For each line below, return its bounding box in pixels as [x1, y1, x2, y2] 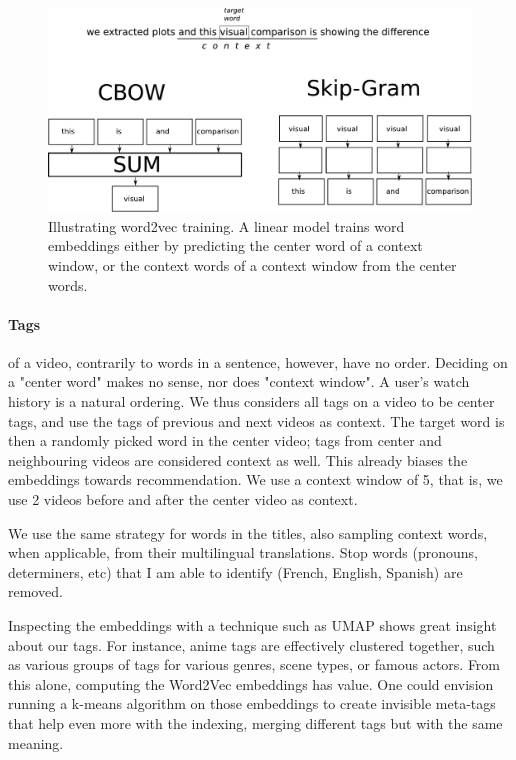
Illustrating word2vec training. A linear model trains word [48, 215, 405, 236]
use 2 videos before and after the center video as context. [8, 489, 358, 510]
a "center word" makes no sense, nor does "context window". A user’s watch [8, 371, 470, 392]
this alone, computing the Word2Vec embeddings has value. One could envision [8, 673, 494, 694]
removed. [8, 581, 63, 602]
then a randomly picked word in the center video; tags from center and [8, 430, 442, 451]
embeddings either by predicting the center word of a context [48, 235, 423, 256]
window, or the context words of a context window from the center [48, 254, 457, 275]
